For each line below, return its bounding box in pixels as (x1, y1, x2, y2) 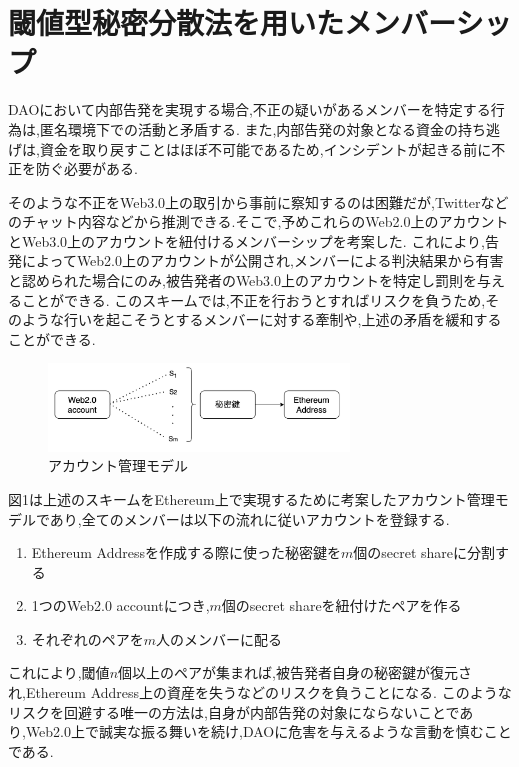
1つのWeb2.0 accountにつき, (31, 595, 210, 616)
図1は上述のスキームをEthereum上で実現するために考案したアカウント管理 (8, 488, 495, 509)
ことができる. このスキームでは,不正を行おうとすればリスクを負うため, (21, 289, 486, 310)
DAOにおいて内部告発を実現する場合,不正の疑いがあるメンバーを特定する (8, 99, 491, 120)
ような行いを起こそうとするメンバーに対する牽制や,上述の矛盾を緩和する (21, 309, 502, 330)
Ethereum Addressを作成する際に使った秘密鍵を (31, 542, 341, 563)
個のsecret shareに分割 (353, 542, 496, 563)
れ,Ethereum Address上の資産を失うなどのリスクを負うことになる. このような (8, 682, 512, 703)
